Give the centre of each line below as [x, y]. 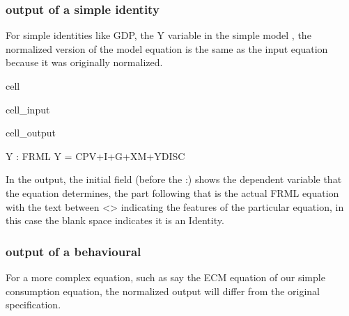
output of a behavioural [73, 251]
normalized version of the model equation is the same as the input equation [167, 48]
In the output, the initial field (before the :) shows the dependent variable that [174, 179]
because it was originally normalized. [84, 62]
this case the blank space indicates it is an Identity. [115, 220]
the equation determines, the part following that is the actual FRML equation [172, 192]
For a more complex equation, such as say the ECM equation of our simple [165, 277]
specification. [33, 305]
